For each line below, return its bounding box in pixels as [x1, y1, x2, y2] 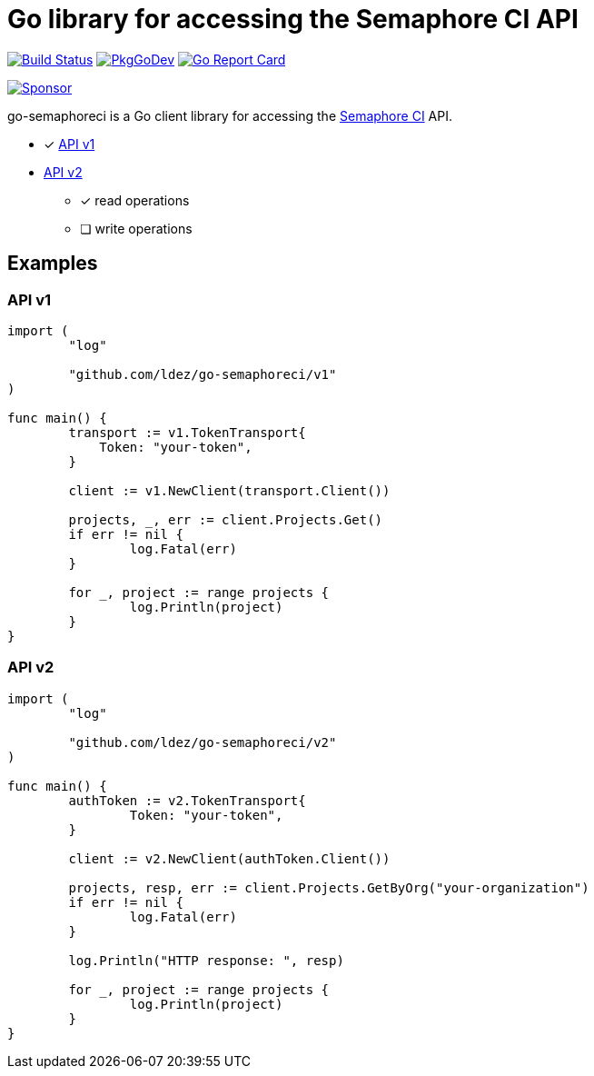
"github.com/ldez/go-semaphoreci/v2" [68, 734, 337, 750]
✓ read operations [80, 192, 190, 208]
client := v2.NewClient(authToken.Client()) [68, 851, 391, 866]
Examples [7, 252, 98, 275]
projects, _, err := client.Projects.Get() [68, 512, 383, 527]
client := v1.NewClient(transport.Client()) [68, 483, 391, 498]
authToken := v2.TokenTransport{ [68, 792, 306, 808]
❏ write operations [80, 220, 193, 236]
